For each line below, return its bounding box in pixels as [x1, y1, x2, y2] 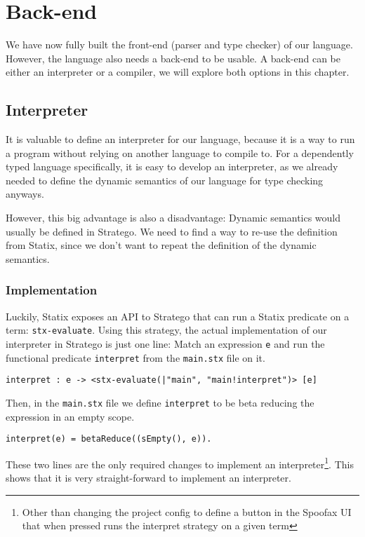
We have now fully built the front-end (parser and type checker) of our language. [6, 37, 353, 52]
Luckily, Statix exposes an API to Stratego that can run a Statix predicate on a [6, 308, 350, 323]
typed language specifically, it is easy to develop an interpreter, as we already [6, 159, 338, 174]
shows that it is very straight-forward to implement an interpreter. [6, 470, 291, 485]
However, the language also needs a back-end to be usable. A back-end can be [6, 50, 340, 65]
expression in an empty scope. [6, 409, 135, 423]
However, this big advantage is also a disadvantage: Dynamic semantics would [6, 210, 341, 225]
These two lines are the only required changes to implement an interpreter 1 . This [6, 454, 354, 471]
